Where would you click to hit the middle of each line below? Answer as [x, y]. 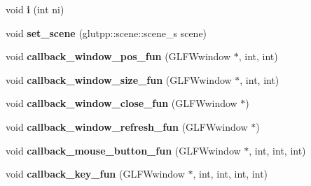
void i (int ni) [35, 9]
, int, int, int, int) [230, 174]
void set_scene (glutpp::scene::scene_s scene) [106, 33]
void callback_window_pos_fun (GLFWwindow [118, 56]
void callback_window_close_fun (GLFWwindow [122, 103]
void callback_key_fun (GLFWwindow [95, 174]
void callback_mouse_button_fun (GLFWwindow [123, 150]
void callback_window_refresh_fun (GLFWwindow [127, 126]
